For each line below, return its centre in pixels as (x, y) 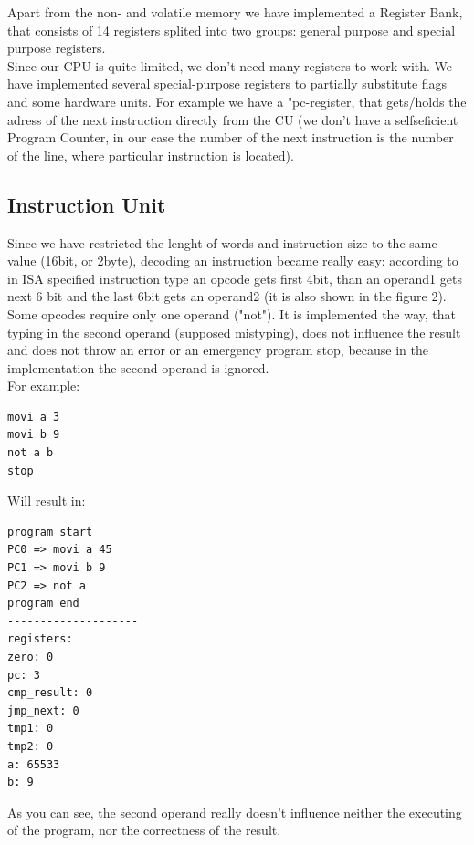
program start (50, 532)
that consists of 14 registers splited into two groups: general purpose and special (232, 30)
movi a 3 (34, 417)
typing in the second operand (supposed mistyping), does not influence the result (234, 332)
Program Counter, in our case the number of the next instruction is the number (231, 137)
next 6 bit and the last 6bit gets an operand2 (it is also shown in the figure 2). (227, 296)
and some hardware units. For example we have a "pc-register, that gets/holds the (237, 101)
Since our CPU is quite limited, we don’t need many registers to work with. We (230, 65)
